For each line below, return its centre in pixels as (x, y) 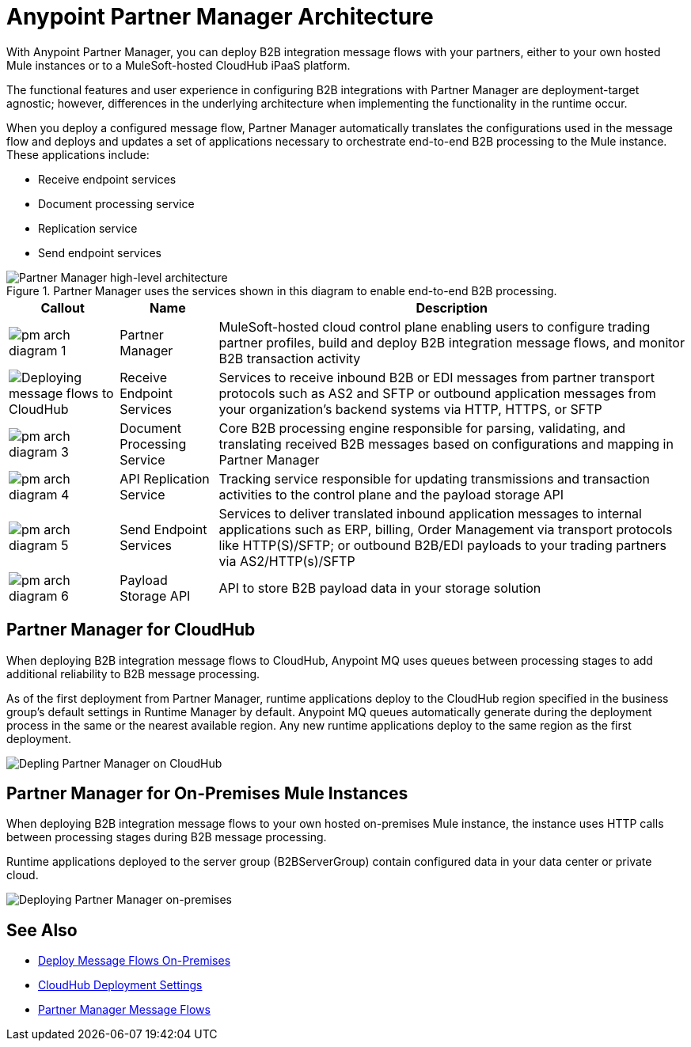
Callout (63, 307)
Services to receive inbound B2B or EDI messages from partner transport (437, 377)
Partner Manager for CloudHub (131, 630)
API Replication (165, 478)
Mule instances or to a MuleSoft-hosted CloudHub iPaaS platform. (178, 65)
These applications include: (78, 154)
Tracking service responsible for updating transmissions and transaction (435, 478)
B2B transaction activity (290, 358)
